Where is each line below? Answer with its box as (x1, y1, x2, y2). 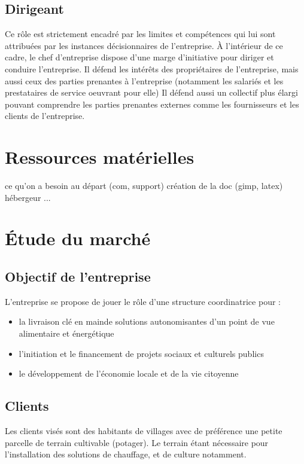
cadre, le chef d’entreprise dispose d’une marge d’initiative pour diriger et (5, 51, 274, 63)
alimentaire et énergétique (19, 327, 114, 340)
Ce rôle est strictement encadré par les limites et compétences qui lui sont (5, 28, 276, 40)
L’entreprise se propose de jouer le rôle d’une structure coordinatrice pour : (5, 295, 281, 307)
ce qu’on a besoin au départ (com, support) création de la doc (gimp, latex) (5, 179, 283, 192)
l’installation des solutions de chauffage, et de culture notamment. (5, 448, 247, 460)
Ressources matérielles (5, 145, 194, 169)
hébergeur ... (5, 191, 51, 203)
